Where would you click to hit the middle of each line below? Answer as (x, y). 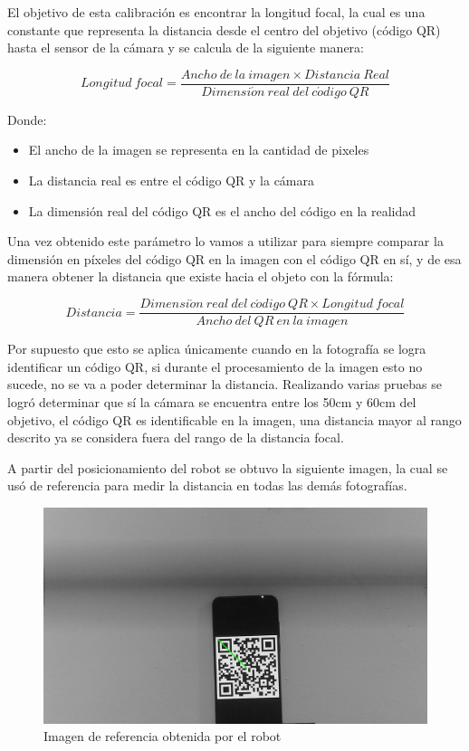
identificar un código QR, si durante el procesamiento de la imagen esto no (215, 366)
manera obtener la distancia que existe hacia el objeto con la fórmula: (201, 276)
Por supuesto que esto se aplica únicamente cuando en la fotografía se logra (217, 349)
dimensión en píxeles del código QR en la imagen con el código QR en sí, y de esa (234, 258)
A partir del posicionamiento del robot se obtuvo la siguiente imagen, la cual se (228, 467)
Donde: (27, 119)
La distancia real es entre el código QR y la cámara (172, 181)
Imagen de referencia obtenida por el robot (163, 736)
